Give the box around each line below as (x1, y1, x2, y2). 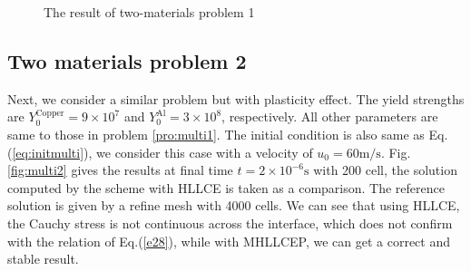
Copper (35, 108, 64, 118)
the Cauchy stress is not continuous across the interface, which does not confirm (7, 213, 453, 232)
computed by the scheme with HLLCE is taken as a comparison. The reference (7, 178, 445, 197)
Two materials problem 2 (7, 46, 247, 74)
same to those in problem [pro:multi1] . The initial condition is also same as (7, 124, 425, 143)
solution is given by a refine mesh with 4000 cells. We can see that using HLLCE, (7, 196, 460, 215)
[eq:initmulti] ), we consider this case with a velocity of (12, 142, 313, 161)
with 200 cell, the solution (313, 160, 457, 179)
